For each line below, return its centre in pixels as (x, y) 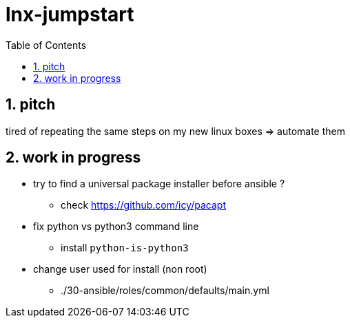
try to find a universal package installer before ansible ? (159, 184)
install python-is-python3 (125, 248)
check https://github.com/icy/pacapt (143, 205)
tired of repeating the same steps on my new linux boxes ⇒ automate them (176, 131)
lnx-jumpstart (70, 14)
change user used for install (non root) (120, 269)
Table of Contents (46, 45)
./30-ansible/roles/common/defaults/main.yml (165, 291)
